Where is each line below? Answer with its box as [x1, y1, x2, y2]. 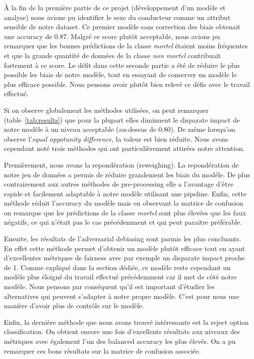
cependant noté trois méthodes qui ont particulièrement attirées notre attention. [4, 143, 245, 153]
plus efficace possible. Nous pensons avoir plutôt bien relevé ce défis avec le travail [4, 79, 250, 89]
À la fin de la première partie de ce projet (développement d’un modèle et [4, 2, 226, 12]
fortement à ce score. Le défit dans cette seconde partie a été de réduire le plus [4, 60, 240, 70]
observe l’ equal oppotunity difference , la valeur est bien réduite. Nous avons [4, 133, 229, 144]
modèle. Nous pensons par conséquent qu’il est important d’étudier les [4, 281, 215, 292]
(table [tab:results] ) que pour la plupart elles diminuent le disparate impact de [4, 114, 240, 125]
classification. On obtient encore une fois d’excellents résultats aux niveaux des [4, 326, 240, 337]
